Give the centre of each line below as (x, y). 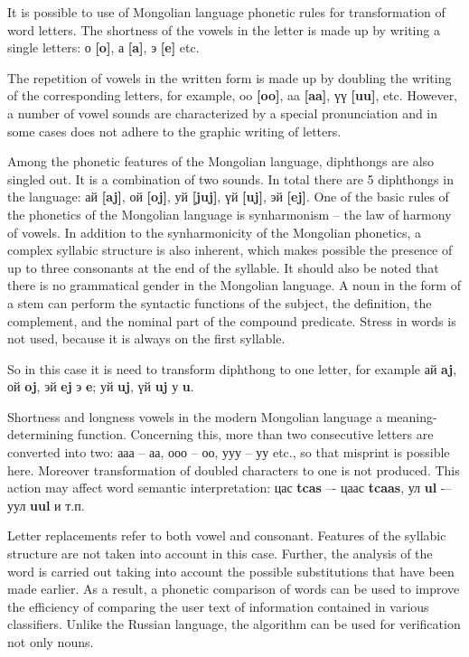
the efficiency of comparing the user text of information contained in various (218, 606)
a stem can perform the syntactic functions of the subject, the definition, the (220, 302)
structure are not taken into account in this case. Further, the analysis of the (220, 554)
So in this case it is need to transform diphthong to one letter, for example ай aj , (232, 368)
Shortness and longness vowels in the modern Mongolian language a (195, 416)
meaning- (412, 416)
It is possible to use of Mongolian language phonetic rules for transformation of (226, 12)
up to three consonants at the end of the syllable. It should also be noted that (223, 267)
